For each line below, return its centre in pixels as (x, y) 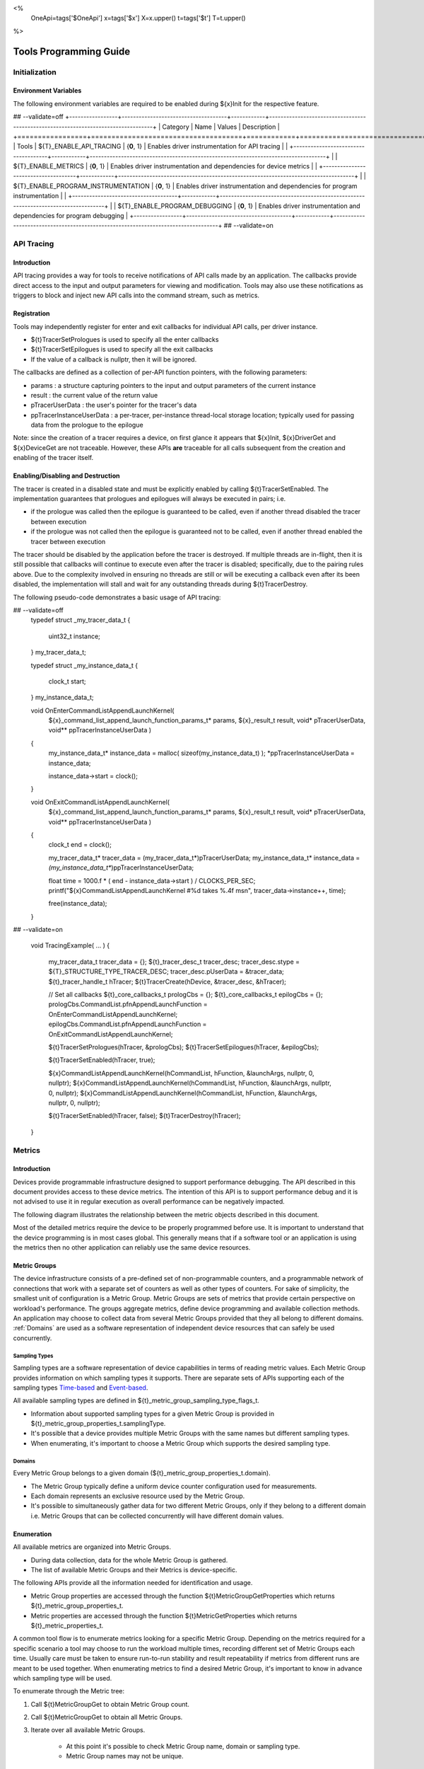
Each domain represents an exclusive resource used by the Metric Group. (138, 1496)
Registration (31, 313)
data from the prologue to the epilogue (87, 425)
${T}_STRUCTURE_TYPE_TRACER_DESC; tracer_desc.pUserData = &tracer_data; (166, 972)
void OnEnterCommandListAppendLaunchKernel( (102, 710)
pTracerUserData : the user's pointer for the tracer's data (114, 405)
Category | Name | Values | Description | (221, 127)
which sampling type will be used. (63, 1678)
